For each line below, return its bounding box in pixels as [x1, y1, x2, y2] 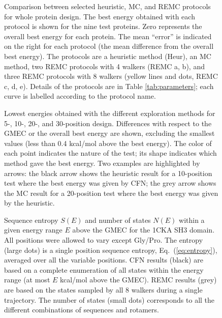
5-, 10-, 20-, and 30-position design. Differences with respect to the [4, 118, 212, 128]
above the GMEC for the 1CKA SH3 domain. [72, 224, 215, 235]
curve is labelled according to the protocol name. [4, 91, 156, 101]
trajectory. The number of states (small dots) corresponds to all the [4, 294, 215, 305]
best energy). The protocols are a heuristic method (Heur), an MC [4, 50, 211, 61]
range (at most [4, 274, 50, 285]
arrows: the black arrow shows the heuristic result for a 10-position [4, 167, 212, 178]
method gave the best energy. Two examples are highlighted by [4, 157, 200, 168]
